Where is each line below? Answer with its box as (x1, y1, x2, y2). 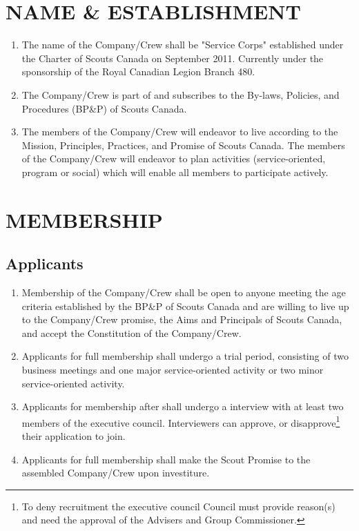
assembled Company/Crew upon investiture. (21, 465, 210, 480)
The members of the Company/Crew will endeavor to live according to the (21, 124, 338, 139)
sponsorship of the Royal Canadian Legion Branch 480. (21, 64, 255, 79)
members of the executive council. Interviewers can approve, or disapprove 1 (21, 413, 340, 429)
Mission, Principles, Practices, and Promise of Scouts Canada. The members (21, 137, 345, 152)
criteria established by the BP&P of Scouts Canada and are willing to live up (21, 298, 349, 313)
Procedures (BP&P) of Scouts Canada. (21, 101, 187, 115)
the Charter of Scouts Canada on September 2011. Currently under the (21, 50, 324, 65)
